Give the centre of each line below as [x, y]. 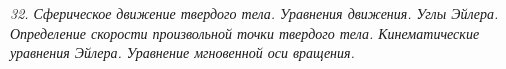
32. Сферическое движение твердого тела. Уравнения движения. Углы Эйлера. [254, 13]
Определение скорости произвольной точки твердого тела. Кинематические [245, 32]
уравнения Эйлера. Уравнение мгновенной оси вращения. [182, 52]
